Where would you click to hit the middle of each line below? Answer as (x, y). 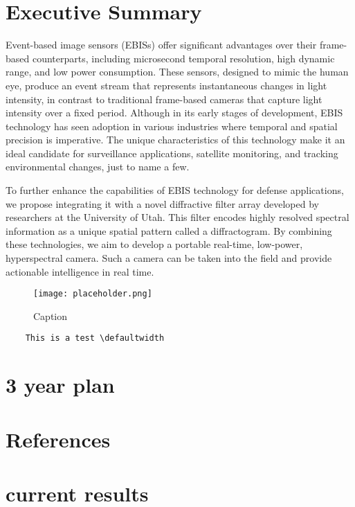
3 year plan (60, 385)
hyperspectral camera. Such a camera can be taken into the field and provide (169, 258)
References (58, 439)
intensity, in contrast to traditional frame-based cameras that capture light (164, 99)
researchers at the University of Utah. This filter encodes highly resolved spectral (177, 217)
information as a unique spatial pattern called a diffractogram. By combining (169, 230)
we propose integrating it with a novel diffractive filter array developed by (162, 203)
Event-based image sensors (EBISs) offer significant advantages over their (161, 45)
